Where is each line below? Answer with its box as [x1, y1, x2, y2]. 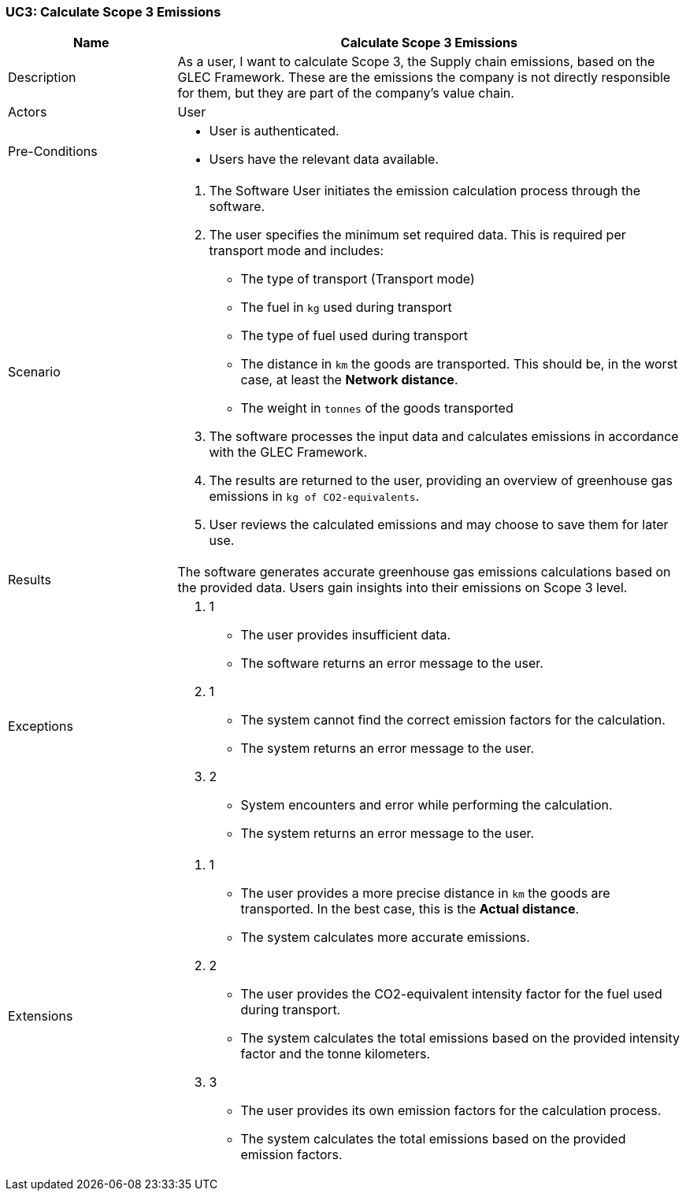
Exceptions [8, 718, 73, 735]
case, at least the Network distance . [240, 372, 458, 388]
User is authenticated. [209, 123, 339, 139]
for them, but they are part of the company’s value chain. [177, 85, 514, 102]
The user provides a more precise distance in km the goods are [240, 885, 610, 902]
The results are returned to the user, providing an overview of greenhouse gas [209, 472, 673, 489]
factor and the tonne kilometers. [240, 1046, 431, 1062]
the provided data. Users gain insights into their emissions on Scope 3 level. [177, 580, 628, 596]
